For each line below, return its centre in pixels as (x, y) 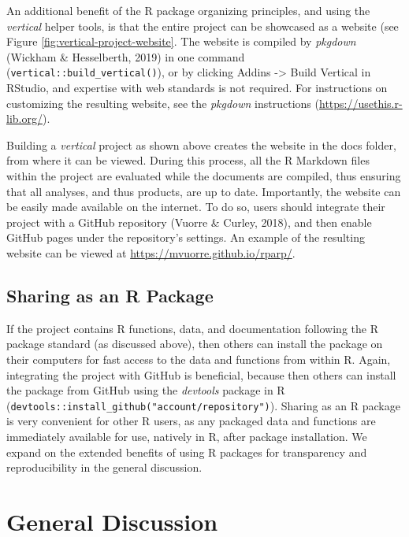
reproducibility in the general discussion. (104, 467)
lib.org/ (24, 119)
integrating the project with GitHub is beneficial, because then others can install (201, 374)
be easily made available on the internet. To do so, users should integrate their (196, 207)
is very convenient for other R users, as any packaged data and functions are (191, 421)
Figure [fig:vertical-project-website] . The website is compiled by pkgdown (181, 41)
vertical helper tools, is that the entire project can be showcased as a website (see (203, 26)
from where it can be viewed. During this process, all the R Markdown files (188, 160)
